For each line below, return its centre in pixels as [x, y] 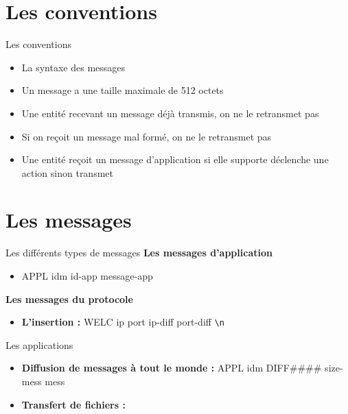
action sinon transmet [67, 172]
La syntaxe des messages [73, 67]
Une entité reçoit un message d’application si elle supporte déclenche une [175, 159]
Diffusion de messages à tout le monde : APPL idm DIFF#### [172, 368]
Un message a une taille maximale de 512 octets [123, 90]
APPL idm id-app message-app [87, 276]
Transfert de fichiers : [73, 404]
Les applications [39, 344]
